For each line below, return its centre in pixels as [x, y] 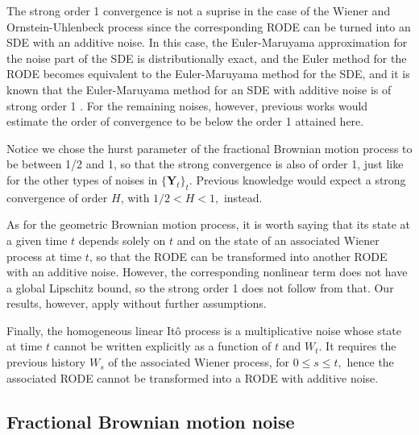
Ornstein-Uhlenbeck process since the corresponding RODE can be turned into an [209, 26]
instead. [243, 197]
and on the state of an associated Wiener [278, 240]
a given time [37, 240]
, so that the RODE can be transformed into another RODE [238, 256]
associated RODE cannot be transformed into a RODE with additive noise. [193, 377]
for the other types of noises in [82, 179]
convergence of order [57, 197]
